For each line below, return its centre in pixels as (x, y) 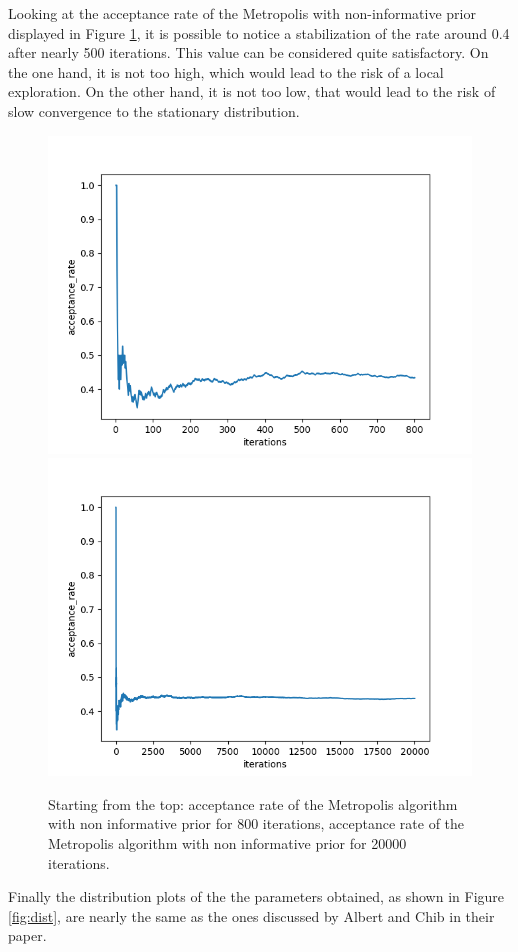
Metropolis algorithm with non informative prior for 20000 (227, 842)
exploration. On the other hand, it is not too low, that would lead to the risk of (252, 91)
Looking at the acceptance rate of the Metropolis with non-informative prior (242, 13)
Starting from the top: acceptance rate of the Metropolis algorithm (253, 803)
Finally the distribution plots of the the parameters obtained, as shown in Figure (256, 896)
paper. (27, 935)
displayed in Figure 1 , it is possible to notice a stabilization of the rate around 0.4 (259, 32)
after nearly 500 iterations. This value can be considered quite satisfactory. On (248, 52)
